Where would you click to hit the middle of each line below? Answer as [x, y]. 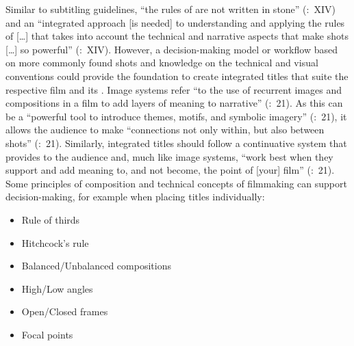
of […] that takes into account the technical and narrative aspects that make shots [177, 36]
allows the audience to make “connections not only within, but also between [165, 130]
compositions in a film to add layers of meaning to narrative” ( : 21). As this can [174, 103]
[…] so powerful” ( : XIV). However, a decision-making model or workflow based [172, 49]
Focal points [47, 334]
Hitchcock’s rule [55, 242]
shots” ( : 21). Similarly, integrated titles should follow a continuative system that [176, 143]
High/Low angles [57, 288]
